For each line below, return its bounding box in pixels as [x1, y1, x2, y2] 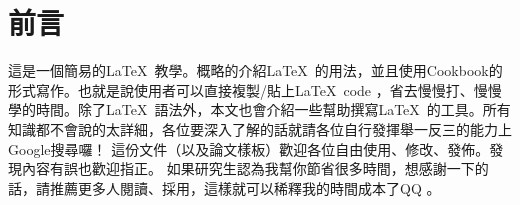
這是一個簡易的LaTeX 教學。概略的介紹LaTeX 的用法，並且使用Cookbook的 [8, 60, 503, 81]
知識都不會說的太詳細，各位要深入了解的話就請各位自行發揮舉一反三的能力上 [8, 118, 512, 139]
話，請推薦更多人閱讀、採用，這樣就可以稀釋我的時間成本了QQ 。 [8, 177, 441, 198]
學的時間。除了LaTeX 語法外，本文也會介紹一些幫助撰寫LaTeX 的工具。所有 [8, 99, 511, 120]
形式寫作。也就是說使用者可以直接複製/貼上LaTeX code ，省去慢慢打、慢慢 [8, 79, 502, 100]
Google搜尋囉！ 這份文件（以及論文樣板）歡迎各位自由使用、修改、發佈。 [8, 138, 490, 159]
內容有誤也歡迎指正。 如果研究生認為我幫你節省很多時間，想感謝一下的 [21, 158, 489, 179]
